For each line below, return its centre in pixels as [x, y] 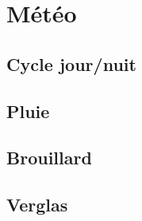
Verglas [37, 205]
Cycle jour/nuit [71, 63]
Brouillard [49, 158]
